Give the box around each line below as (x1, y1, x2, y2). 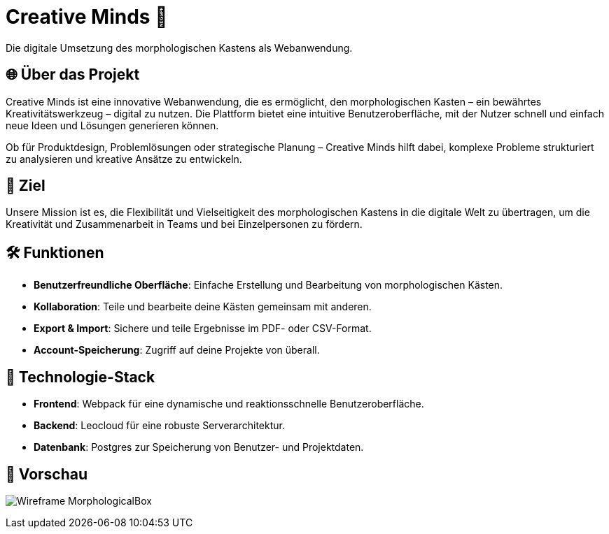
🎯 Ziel (6, 177, 45, 195)
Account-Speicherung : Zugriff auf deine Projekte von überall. (34, 344, 320, 356)
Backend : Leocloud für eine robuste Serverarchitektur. (34, 419, 285, 432)
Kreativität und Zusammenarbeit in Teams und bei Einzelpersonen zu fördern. (6, 218, 363, 231)
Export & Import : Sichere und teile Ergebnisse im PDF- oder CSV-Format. (34, 322, 372, 335)
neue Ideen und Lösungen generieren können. (6, 119, 219, 131)
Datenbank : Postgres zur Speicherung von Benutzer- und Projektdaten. (34, 441, 364, 454)
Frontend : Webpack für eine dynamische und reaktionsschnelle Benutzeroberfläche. (34, 398, 424, 410)
